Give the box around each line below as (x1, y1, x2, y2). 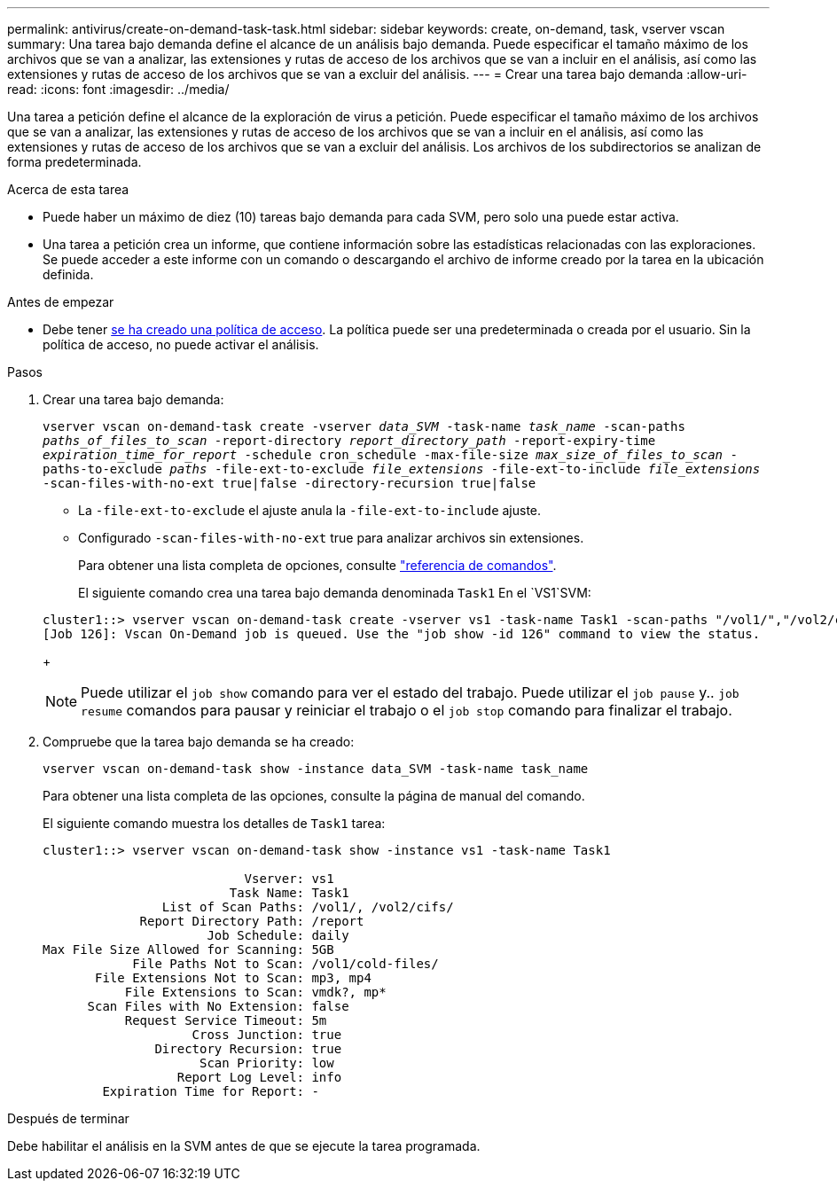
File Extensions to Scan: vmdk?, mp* (124, 985, 387, 999)
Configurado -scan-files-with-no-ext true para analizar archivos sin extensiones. (78, 530, 584, 545)
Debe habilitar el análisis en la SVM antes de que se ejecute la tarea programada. (7, 1138, 481, 1153)
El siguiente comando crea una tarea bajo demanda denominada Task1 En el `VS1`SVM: (78, 585, 591, 600)
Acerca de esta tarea (7, 182, 129, 197)
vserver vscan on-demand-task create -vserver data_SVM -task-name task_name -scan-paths (43, 419, 685, 434)
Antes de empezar (7, 294, 114, 309)
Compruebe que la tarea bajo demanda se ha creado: (43, 734, 355, 749)
